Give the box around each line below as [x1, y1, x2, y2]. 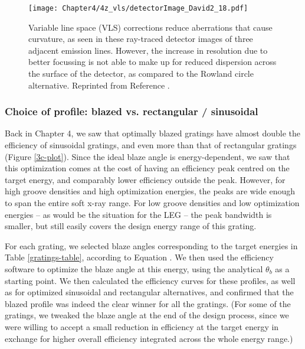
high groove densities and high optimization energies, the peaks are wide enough [5, 185, 295, 197]
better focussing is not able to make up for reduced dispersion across [28, 56, 277, 68]
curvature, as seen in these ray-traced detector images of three [28, 32, 253, 45]
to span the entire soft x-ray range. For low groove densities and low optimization [5, 197, 300, 208]
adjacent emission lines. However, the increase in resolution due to [28, 44, 268, 56]
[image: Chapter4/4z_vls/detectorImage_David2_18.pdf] [28, 4, 248, 12]
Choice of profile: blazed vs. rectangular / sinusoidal [5, 104, 258, 119]
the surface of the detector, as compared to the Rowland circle [28, 67, 254, 80]
